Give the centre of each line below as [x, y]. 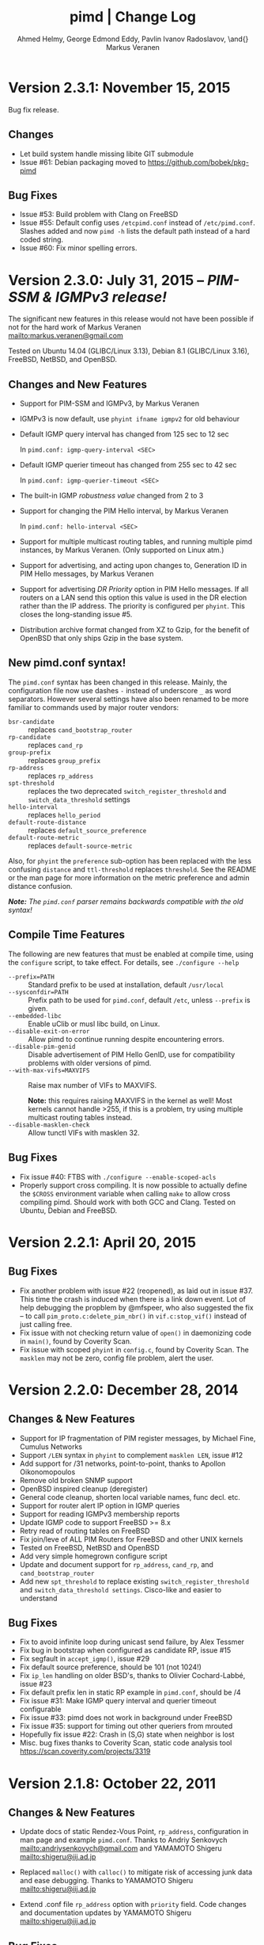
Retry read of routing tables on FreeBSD [85, 1531]
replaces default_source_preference [87, 830]
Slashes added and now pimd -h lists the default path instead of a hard [135, 231]
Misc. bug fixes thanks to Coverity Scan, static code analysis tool [126, 1743]
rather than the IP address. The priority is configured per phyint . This [132, 606]
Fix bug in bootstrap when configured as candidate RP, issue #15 [125, 1650]
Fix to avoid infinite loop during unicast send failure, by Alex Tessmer [132, 1642]
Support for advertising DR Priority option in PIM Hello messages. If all [134, 589]
